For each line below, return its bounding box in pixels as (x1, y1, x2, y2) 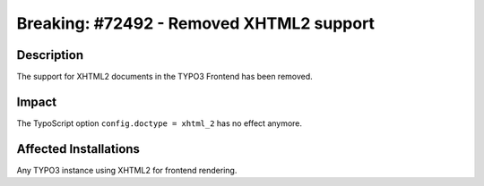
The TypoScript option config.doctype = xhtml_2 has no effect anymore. (16, 117, 303, 129)
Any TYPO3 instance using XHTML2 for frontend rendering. (16, 165, 238, 175)
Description (16, 47, 84, 63)
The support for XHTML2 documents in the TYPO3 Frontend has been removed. (16, 72, 313, 82)
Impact (16, 94, 57, 109)
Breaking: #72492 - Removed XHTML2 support (16, 13, 376, 33)
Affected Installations (16, 141, 141, 156)
